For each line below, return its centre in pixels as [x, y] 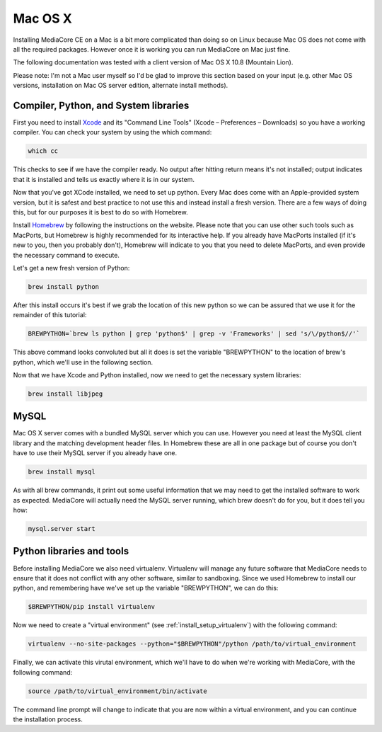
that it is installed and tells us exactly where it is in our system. [104, 179]
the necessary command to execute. [66, 255]
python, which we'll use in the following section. [83, 362]
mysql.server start [62, 528]
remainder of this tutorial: [50, 315]
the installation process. [48, 719]
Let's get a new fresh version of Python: [71, 268]
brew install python [63, 286]
